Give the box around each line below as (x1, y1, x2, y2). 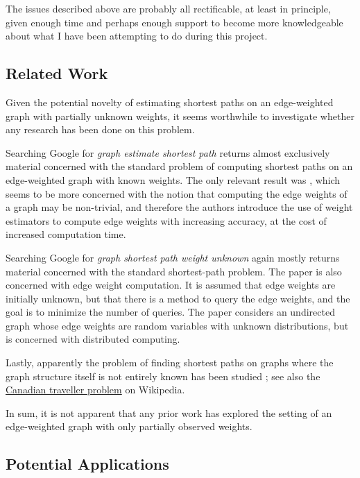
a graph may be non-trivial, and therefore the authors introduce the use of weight (6, 200, 353, 214)
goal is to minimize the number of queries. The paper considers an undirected (6, 305, 335, 319)
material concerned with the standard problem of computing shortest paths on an (6, 159, 353, 173)
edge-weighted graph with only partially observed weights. (6, 419, 252, 434)
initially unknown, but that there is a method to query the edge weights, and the (6, 291, 350, 305)
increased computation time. (6, 227, 126, 241)
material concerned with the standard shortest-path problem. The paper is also (6, 264, 342, 278)
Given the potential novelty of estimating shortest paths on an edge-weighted (6, 94, 334, 109)
